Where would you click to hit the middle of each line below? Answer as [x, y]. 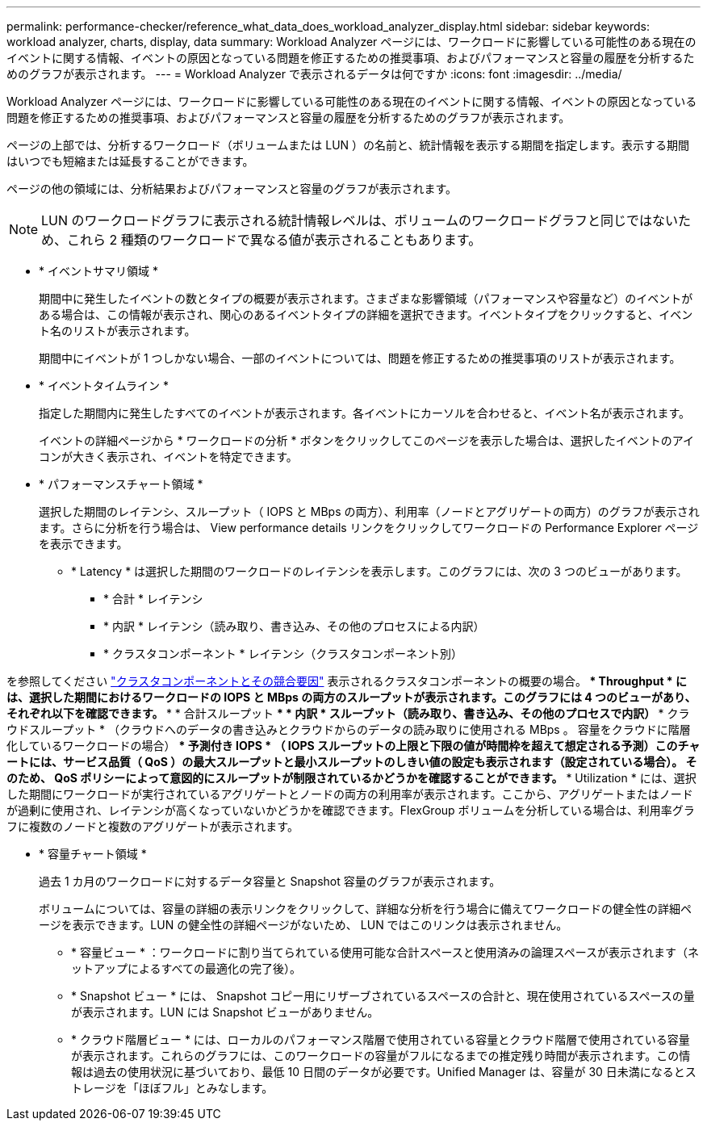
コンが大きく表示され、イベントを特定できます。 [168, 457]
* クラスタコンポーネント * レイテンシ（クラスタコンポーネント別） [283, 654]
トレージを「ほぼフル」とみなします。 [172, 1088]
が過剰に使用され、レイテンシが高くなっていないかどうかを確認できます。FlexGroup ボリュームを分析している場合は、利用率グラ [351, 810]
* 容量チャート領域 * [93, 854]
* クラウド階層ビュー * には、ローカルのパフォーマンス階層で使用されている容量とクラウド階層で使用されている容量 [381, 1039]
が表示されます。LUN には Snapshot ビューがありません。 [225, 1012]
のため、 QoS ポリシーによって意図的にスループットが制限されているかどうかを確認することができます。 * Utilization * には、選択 [351, 778]
